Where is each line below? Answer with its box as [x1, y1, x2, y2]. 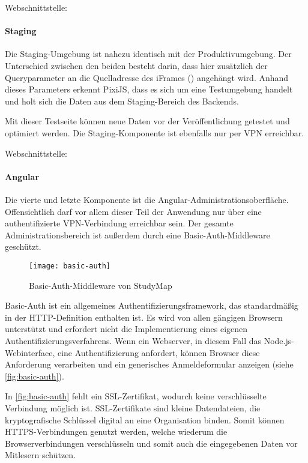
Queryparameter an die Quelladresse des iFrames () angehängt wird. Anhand [5, 71, 289, 83]
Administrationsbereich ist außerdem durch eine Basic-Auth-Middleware [5, 228, 270, 241]
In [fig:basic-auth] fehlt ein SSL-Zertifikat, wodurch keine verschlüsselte [5, 390, 267, 402]
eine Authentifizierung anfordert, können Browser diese [57, 346, 260, 359]
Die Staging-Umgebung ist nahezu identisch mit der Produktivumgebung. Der [5, 47, 292, 60]
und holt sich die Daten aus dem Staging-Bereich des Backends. [5, 94, 239, 107]
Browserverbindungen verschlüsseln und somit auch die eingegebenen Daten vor [5, 437, 298, 449]
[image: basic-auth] [29, 261, 111, 270]
